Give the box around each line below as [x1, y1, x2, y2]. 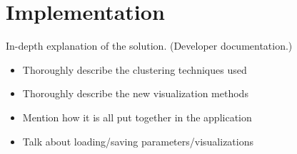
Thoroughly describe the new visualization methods [22, 86, 248, 101]
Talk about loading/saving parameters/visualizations [22, 133, 253, 148]
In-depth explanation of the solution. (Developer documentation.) [6, 38, 293, 53]
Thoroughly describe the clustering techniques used [22, 62, 247, 77]
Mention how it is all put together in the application [22, 109, 252, 124]
